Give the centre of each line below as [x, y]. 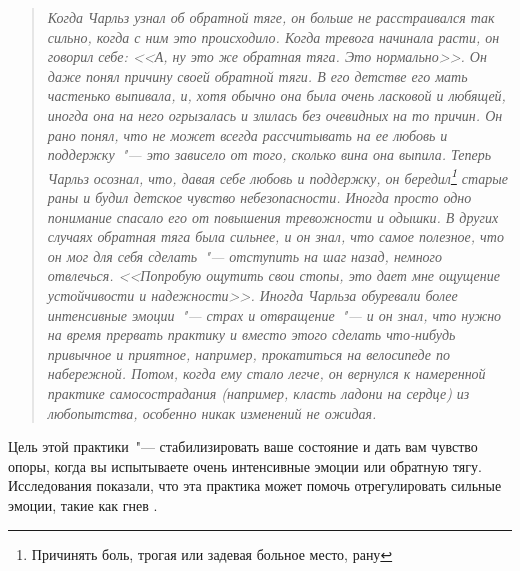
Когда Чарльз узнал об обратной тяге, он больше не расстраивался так [271, 17]
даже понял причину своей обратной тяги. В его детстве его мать [257, 75]
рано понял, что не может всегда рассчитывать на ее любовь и [247, 134]
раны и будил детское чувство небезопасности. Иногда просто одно [259, 197]
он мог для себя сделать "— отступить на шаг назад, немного [245, 255]
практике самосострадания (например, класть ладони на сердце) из [258, 392]
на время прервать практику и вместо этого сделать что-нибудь [251, 334]
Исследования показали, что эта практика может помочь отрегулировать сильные [255, 485]
